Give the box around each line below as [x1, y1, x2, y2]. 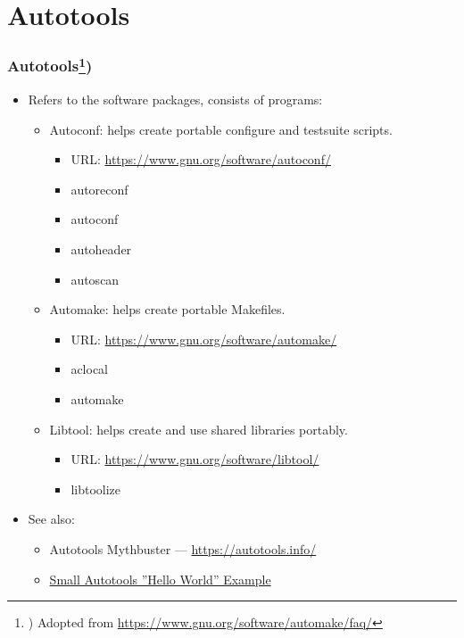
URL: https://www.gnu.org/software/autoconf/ [70, 150, 331, 169]
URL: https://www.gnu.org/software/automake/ [70, 329, 337, 348]
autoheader [70, 240, 132, 259]
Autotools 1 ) [7, 53, 93, 77]
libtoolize [70, 479, 121, 498]
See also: [28, 510, 75, 528]
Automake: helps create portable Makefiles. [49, 300, 286, 319]
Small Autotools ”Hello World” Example [49, 569, 271, 588]
